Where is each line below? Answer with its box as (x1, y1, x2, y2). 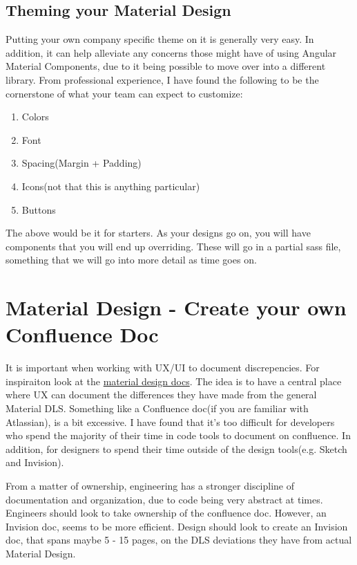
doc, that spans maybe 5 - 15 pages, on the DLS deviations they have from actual (6, 532, 352, 547)
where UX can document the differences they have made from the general (6, 387, 317, 402)
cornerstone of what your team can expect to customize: (6, 86, 243, 100)
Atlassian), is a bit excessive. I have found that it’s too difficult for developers (6, 414, 335, 429)
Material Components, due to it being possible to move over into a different (6, 59, 326, 73)
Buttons (21, 202, 56, 216)
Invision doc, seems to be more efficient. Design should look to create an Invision (6, 519, 348, 533)
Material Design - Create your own (6, 293, 347, 322)
